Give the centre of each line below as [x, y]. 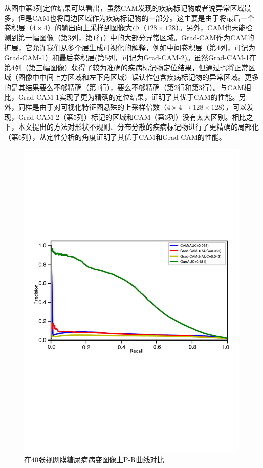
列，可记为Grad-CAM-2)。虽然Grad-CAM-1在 [182, 57]
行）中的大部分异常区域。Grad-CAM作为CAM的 [175, 37]
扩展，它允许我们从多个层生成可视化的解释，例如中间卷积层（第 [110, 47]
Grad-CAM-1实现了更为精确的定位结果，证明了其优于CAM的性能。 [128, 97]
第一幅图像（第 [43, 37]
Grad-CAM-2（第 [46, 117]
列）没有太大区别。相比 [207, 117]
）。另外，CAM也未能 [211, 28]
